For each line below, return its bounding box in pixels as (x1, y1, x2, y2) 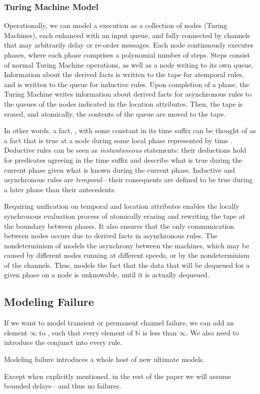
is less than (142, 327, 177, 337)
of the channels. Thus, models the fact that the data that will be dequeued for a (4, 259, 250, 270)
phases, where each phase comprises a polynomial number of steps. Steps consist (4, 50, 250, 60)
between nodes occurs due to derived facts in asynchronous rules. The (4, 230, 217, 241)
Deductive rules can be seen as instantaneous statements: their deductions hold (4, 145, 246, 155)
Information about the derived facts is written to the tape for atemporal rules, (4, 69, 244, 80)
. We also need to (185, 327, 239, 337)
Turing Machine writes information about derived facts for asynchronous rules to (4, 89, 251, 99)
